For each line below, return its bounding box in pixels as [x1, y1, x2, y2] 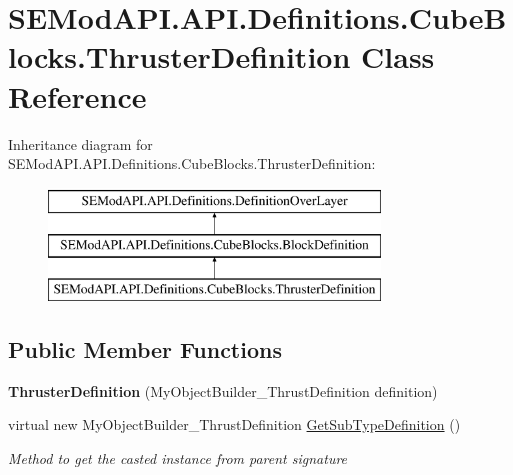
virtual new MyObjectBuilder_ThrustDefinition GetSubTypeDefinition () [8, 414, 461, 435]
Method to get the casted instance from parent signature [8, 448, 348, 469]
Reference [8, 75, 147, 116]
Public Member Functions [8, 334, 282, 365]
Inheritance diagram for [8, 133, 153, 154]
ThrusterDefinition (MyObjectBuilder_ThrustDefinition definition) [8, 380, 438, 401]
